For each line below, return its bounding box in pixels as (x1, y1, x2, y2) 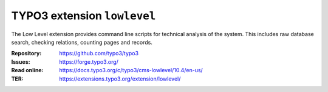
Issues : (11, 58, 30, 66)
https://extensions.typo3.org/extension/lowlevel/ (59, 75, 181, 82)
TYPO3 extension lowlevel (11, 9, 156, 22)
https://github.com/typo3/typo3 (59, 50, 139, 57)
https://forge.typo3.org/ (59, 58, 118, 66)
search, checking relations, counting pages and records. (11, 38, 153, 46)
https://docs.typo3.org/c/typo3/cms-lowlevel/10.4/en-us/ (59, 67, 203, 74)
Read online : (11, 67, 44, 74)
